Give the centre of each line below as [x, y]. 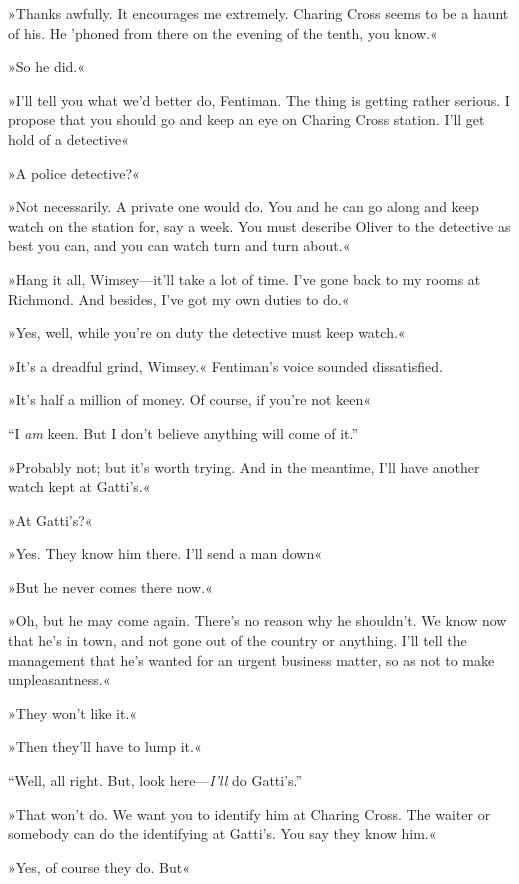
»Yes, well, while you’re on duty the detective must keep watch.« [207, 332]
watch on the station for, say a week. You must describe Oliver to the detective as [259, 225]
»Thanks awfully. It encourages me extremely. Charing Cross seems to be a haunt [258, 13]
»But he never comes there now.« [110, 586]
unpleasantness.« [59, 679]
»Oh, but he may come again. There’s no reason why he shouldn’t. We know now [257, 620]
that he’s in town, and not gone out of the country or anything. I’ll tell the [237, 640]
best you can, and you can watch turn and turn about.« [179, 245]
